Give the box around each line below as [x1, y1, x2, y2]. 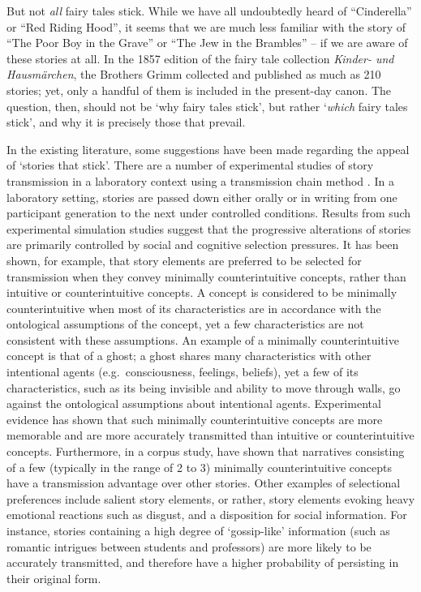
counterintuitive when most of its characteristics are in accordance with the [6, 299, 381, 316]
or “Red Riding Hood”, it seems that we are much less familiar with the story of [6, 18, 406, 35]
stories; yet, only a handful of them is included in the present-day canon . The [6, 81, 392, 98]
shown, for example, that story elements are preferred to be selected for [6, 251, 362, 268]
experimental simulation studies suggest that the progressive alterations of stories [6, 220, 411, 237]
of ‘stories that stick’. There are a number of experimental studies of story [6, 157, 374, 174]
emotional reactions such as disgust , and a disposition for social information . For [6, 506, 407, 523]
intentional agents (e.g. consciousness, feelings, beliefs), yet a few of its [6, 363, 359, 380]
